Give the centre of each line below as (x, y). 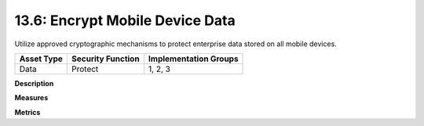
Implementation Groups (193, 59)
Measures (31, 98)
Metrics (27, 112)
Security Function (106, 59)
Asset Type (41, 59)
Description (34, 83)
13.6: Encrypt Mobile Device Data (125, 20)
